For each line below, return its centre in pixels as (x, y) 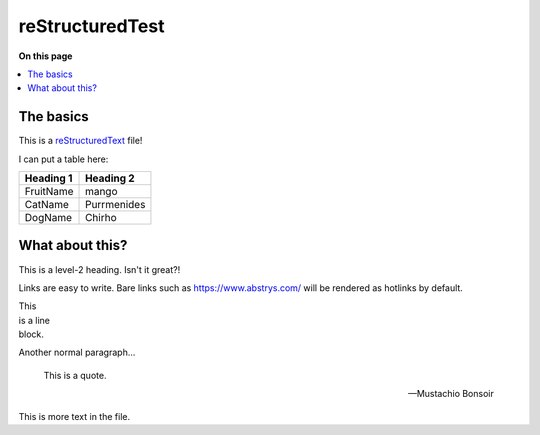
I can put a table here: (63, 159)
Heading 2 (110, 178)
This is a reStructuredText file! (80, 141)
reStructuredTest (91, 26)
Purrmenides (115, 205)
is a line (34, 320)
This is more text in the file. (74, 416)
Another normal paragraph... (77, 352)
